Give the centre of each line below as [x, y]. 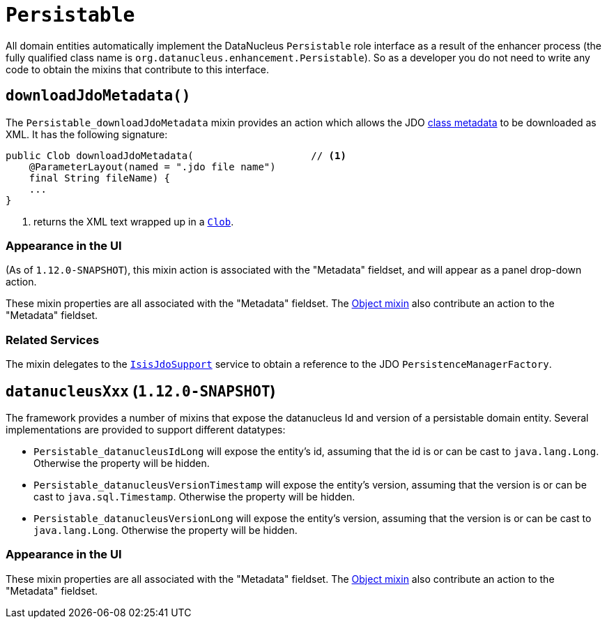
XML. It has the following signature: [87, 134]
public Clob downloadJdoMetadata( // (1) [176, 155]
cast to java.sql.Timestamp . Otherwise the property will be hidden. [194, 496]
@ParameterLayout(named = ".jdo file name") [152, 166]
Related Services [53, 340]
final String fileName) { [100, 178]
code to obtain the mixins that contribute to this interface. [137, 69]
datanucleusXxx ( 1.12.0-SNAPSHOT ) [141, 391]
